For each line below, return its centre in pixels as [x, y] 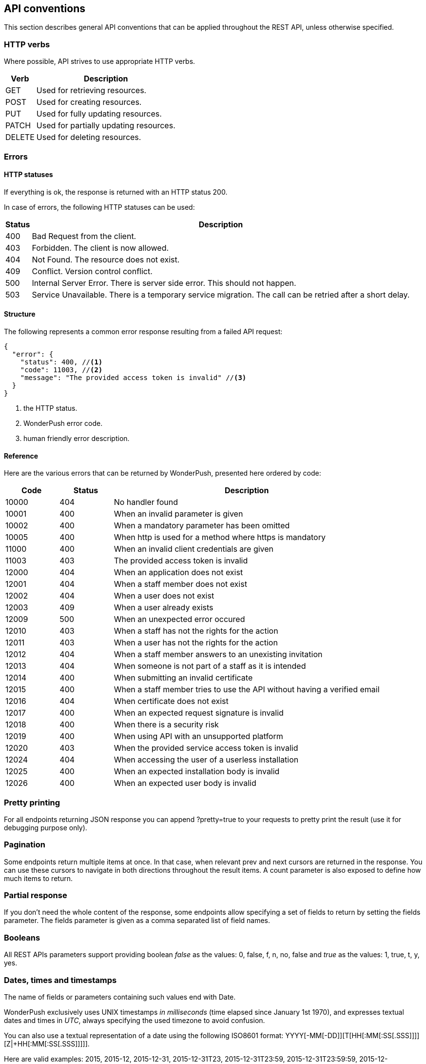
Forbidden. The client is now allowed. [100, 248]
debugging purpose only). [46, 827]
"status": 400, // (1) [61, 362]
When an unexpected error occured [179, 619]
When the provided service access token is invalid [206, 748]
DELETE [20, 137]
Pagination [25, 845]
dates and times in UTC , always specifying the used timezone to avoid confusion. [135, 1020]
